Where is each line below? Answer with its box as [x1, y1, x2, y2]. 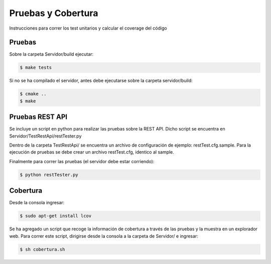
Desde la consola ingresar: [9, 200, 65, 206]
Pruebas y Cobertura [9, 8, 98, 19]
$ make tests [20, 65, 52, 70]
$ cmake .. [20, 91, 47, 97]
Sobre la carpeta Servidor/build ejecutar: [9, 51, 94, 57]
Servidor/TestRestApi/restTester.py [9, 133, 82, 139]
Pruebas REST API [9, 113, 68, 121]
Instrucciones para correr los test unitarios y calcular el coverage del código [9, 25, 168, 31]
